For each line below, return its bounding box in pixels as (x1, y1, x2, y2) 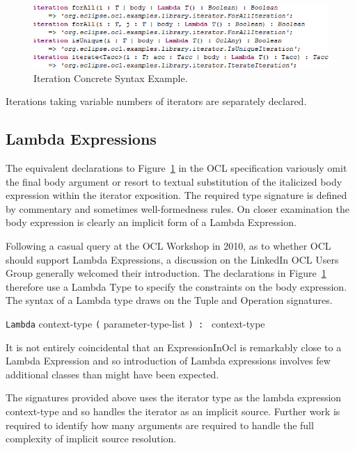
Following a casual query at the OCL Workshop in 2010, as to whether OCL (6, 238, 331, 252)
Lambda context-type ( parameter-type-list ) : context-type (6, 316, 265, 330)
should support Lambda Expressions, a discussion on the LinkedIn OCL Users (6, 252, 339, 266)
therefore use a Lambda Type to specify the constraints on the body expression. (6, 279, 347, 294)
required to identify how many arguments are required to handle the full (6, 417, 314, 432)
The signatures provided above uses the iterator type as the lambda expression (6, 390, 342, 405)
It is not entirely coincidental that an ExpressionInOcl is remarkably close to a (6, 339, 342, 354)
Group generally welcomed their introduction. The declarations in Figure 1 (6, 266, 326, 280)
